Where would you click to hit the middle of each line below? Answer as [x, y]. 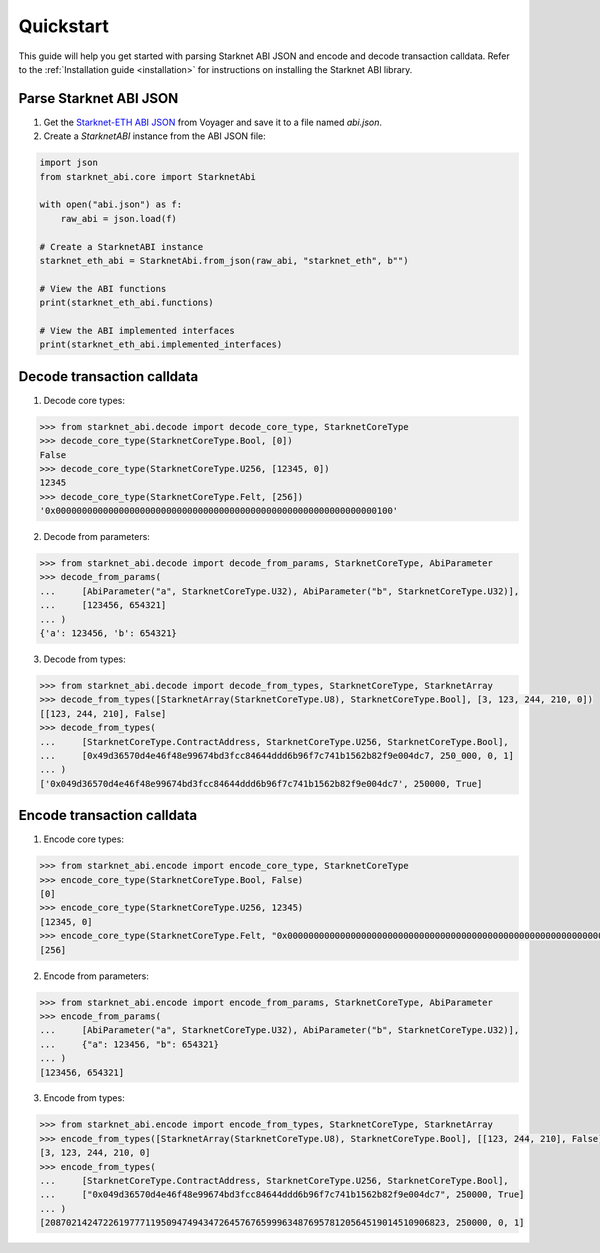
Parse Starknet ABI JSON [98, 98]
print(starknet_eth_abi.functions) [126, 303]
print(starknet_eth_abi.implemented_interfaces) [161, 344]
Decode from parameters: [96, 537]
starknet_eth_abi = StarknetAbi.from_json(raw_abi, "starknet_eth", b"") [224, 260]
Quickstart [64, 26]
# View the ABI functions [103, 288]
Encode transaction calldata [108, 815]
